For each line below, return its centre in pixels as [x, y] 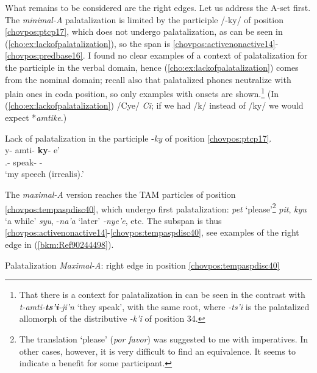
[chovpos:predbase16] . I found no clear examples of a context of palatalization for [156, 55]
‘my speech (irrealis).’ [45, 174]
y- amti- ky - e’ [33, 150]
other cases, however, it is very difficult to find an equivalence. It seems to [157, 351]
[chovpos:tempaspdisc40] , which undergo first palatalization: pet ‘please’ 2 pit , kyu [156, 208]
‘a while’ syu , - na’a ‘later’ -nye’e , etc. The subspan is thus [113, 220]
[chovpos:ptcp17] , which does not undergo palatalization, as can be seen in [144, 31]
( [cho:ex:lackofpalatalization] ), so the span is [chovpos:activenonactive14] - [142, 43]
